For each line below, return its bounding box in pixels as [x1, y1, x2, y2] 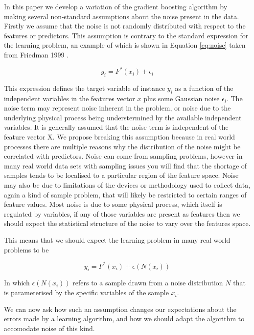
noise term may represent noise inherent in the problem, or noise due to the [4, 103, 231, 113]
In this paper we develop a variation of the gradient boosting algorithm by [4, 1, 228, 11]
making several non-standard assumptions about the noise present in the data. [4, 11, 239, 21]
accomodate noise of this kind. [4, 323, 95, 333]
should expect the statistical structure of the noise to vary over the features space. [4, 218, 251, 228]
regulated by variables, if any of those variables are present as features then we [4, 208, 240, 219]
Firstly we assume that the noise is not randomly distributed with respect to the [4, 21, 246, 31]
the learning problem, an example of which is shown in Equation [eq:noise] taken [4, 40, 246, 50]
